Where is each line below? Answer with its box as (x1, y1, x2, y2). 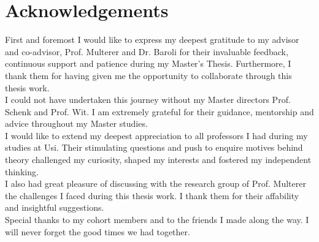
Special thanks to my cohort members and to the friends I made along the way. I (5, 213, 309, 226)
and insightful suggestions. (5, 201, 104, 214)
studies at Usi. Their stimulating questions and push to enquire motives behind (5, 141, 303, 154)
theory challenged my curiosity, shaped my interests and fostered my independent (5, 153, 312, 166)
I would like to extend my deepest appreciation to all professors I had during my (5, 129, 308, 142)
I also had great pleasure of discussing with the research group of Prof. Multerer (5, 177, 306, 190)
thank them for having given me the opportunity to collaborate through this (5, 69, 292, 81)
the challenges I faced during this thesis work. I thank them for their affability (5, 189, 299, 202)
